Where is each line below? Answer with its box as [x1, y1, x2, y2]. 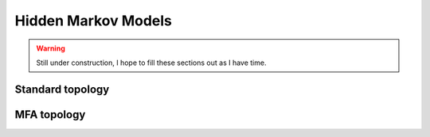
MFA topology [14, 108, 86, 121]
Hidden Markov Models [14, 12, 173, 29]
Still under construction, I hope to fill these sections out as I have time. [36, 58, 267, 67]
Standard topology [14, 82, 110, 96]
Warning [36, 44, 65, 53]
